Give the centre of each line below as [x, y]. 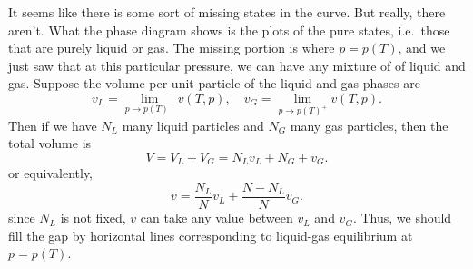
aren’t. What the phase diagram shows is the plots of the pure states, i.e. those [229, 30]
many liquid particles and [193, 125]
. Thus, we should [402, 218]
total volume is [50, 143]
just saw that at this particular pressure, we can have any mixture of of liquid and [237, 65]
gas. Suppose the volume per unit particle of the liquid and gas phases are [214, 83]
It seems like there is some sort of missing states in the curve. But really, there [227, 12]
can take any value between [217, 218]
